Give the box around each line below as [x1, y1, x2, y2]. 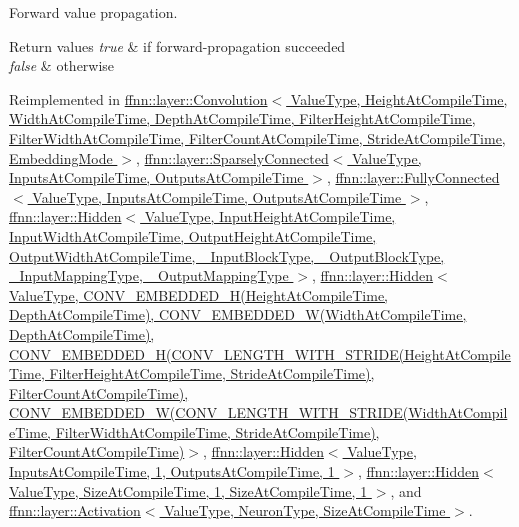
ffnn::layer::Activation [9, 500, 141, 521]
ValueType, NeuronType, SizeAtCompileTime [164, 500, 446, 521]
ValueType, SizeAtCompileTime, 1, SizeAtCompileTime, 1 [9, 480, 368, 501]
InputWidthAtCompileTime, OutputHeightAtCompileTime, [9, 225, 377, 246]
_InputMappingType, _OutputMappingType [9, 265, 289, 286]
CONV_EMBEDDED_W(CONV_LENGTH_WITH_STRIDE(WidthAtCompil [9, 402, 508, 423]
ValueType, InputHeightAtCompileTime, [144, 206, 396, 227]
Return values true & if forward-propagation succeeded [9, 35, 346, 56]
